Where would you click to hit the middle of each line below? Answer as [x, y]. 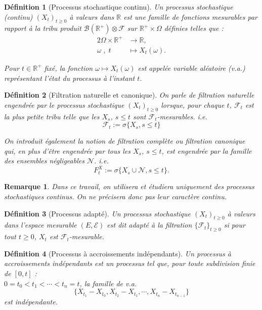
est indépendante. [31, 302]
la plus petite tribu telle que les [52, 116]
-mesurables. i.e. [182, 116]
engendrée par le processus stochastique [64, 104]
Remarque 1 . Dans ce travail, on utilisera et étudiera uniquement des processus [129, 186]
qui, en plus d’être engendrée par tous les [67, 150]
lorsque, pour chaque [193, 104]
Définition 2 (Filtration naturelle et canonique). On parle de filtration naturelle [129, 95]
